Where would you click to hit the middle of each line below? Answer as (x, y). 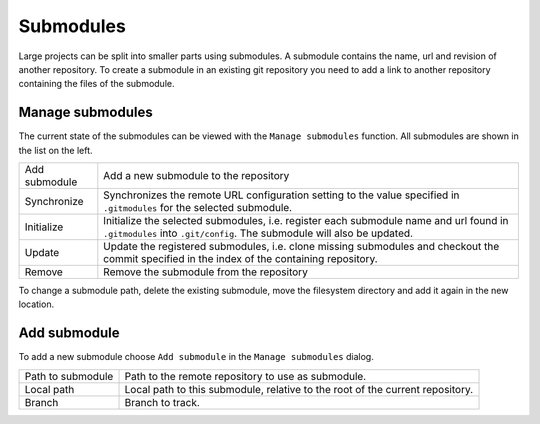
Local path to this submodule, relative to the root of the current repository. (299, 389)
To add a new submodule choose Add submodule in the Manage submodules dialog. (196, 357)
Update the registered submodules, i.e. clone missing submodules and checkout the (301, 247)
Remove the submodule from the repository (206, 272)
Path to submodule (69, 376)
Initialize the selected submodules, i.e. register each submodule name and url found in (306, 221)
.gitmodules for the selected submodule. (198, 208)
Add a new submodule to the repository (196, 176)
